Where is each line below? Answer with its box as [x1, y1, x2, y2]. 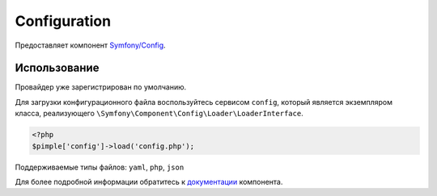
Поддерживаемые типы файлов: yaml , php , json [15, 162, 185, 172]
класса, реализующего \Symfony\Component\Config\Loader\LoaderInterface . [15, 109, 303, 119]
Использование [15, 61, 100, 75]
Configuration [15, 12, 112, 30]
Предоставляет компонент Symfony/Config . [15, 40, 166, 50]
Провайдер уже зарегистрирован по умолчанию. [15, 82, 187, 92]
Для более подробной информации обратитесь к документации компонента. [15, 177, 283, 186]
